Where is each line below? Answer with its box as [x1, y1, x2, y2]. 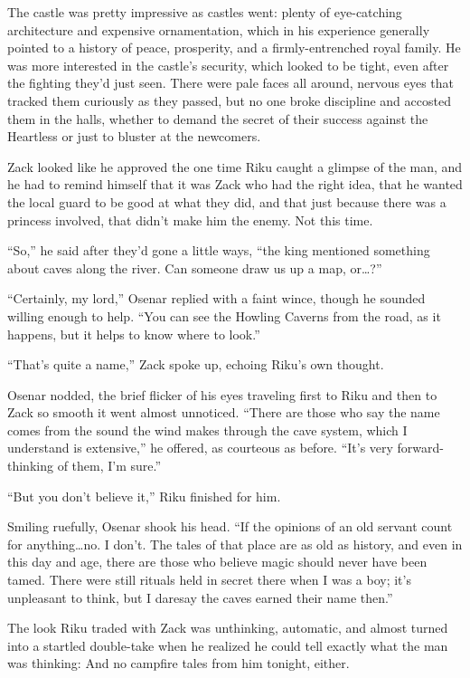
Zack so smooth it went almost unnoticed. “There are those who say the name [7, 403, 440, 422]
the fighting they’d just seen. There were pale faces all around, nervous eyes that [7, 73, 455, 92]
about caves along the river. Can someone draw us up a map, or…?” [7, 258, 382, 277]
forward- [397, 438, 444, 457]
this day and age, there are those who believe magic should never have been [7, 552, 428, 571]
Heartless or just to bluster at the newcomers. [7, 127, 261, 146]
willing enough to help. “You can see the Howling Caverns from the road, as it [7, 306, 441, 325]
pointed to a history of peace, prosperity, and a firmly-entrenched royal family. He [7, 38, 461, 57]
